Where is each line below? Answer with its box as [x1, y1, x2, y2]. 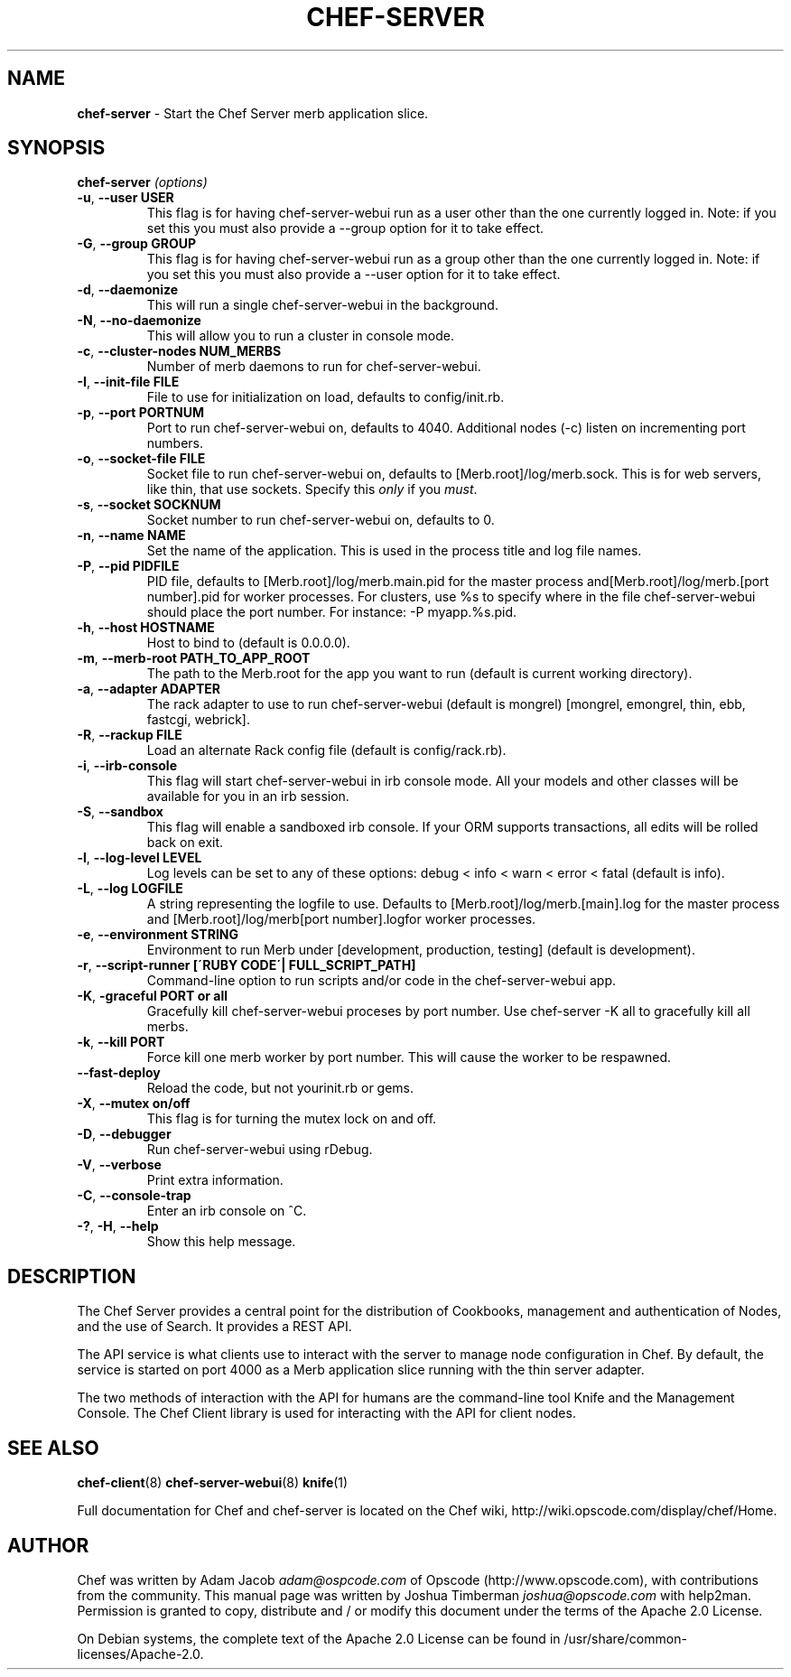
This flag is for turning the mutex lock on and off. [146, 1111, 437, 1127]
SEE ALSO [7, 1436, 99, 1459]
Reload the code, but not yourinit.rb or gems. [146, 1080, 414, 1096]
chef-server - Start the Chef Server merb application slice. [77, 105, 429, 121]
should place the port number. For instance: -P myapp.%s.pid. [146, 604, 517, 620]
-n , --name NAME [77, 527, 186, 544]
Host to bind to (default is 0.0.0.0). [146, 635, 350, 651]
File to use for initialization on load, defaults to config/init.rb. [146, 389, 505, 405]
